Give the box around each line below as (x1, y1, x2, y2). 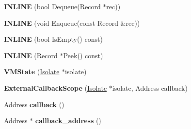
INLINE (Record (4, 50, 58, 60)
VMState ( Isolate (4, 66, 60, 77)
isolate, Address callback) (112, 82, 188, 93)
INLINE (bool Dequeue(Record (4, 1, 101, 11)
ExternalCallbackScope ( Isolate (4, 82, 107, 93)
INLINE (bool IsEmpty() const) (4, 34, 103, 44)
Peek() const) (63, 50, 103, 60)
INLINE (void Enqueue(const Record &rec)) (4, 17, 140, 28)
